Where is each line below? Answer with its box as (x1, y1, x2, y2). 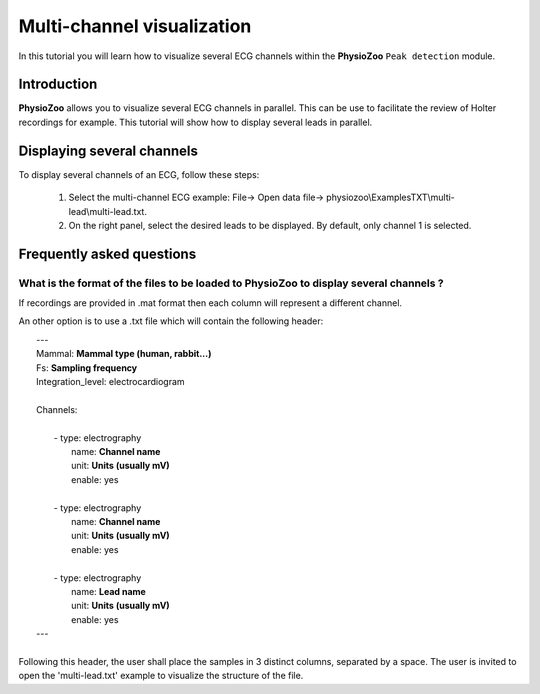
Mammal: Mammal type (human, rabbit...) (36, 348, 212, 360)
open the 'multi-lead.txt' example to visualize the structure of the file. (18, 670, 304, 682)
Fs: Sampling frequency (36, 361, 138, 374)
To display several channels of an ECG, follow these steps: (18, 168, 260, 180)
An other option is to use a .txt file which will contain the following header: (18, 315, 324, 327)
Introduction (18, 76, 98, 93)
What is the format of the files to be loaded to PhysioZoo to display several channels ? (18, 276, 444, 290)
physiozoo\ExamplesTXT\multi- (326, 191, 455, 204)
